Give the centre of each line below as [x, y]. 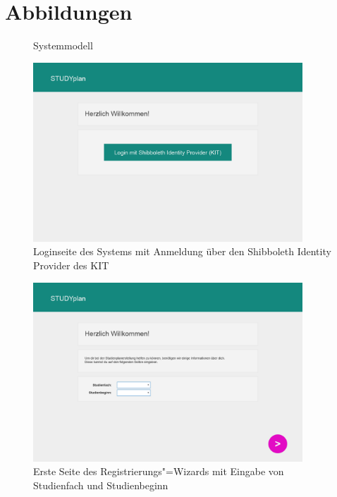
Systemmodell [63, 45]
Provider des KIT [71, 265]
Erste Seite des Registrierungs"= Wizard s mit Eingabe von [159, 471]
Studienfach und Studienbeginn [101, 485]
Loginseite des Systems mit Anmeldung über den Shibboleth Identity [182, 251]
